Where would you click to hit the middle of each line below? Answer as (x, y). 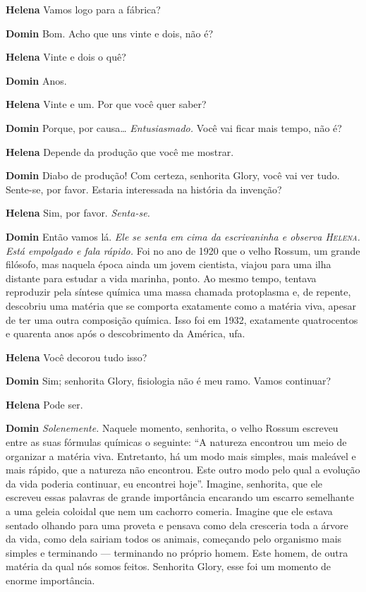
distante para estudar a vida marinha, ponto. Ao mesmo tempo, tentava (161, 278)
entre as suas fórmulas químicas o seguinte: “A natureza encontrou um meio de (176, 442)
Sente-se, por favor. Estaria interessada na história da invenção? (144, 189)
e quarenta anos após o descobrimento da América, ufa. (126, 333)
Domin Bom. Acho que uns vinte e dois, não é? (110, 33)
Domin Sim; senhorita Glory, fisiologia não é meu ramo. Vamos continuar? (169, 381)
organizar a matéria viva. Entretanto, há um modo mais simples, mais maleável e (181, 455)
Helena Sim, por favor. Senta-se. (78, 213)
